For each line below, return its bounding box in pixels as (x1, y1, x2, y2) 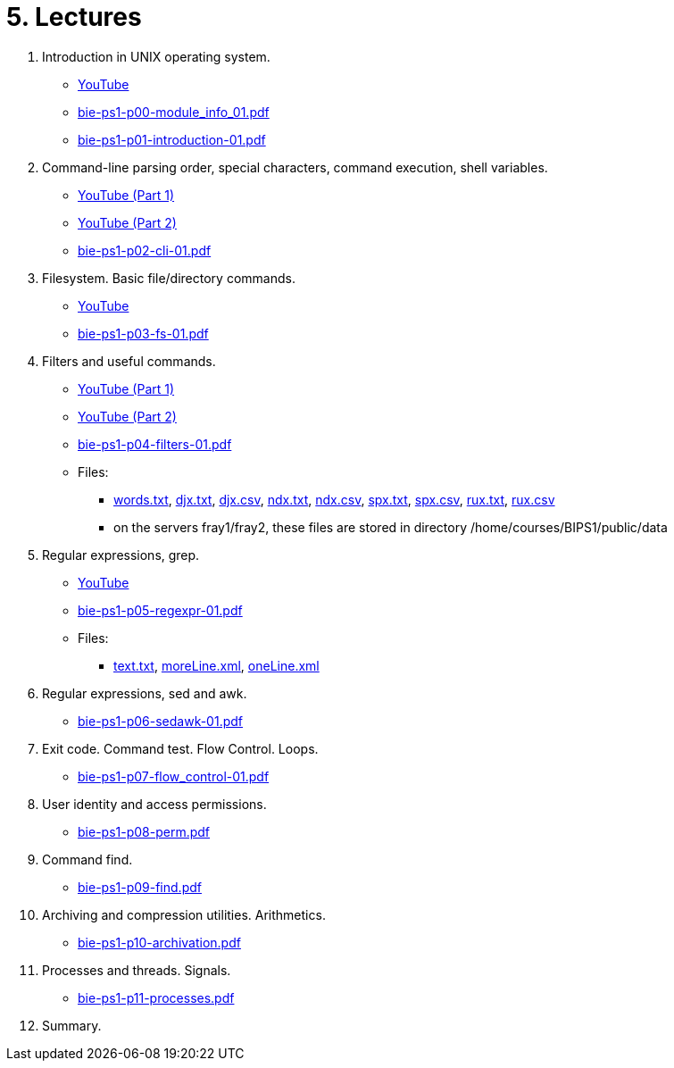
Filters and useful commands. (42, 353, 216, 369)
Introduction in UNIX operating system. (42, 48, 270, 64)
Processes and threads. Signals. (42, 962, 231, 978)
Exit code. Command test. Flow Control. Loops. (42, 740, 319, 756)
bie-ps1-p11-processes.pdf (78, 989, 235, 1005)
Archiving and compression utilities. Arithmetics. (42, 906, 326, 922)
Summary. (42, 1017, 102, 1033)
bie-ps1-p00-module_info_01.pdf (78, 104, 270, 120)
